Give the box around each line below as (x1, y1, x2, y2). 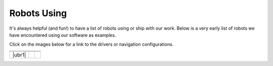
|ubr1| (12, 51, 26, 58)
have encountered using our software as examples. (9, 32, 116, 38)
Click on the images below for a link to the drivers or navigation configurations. (9, 41, 174, 47)
